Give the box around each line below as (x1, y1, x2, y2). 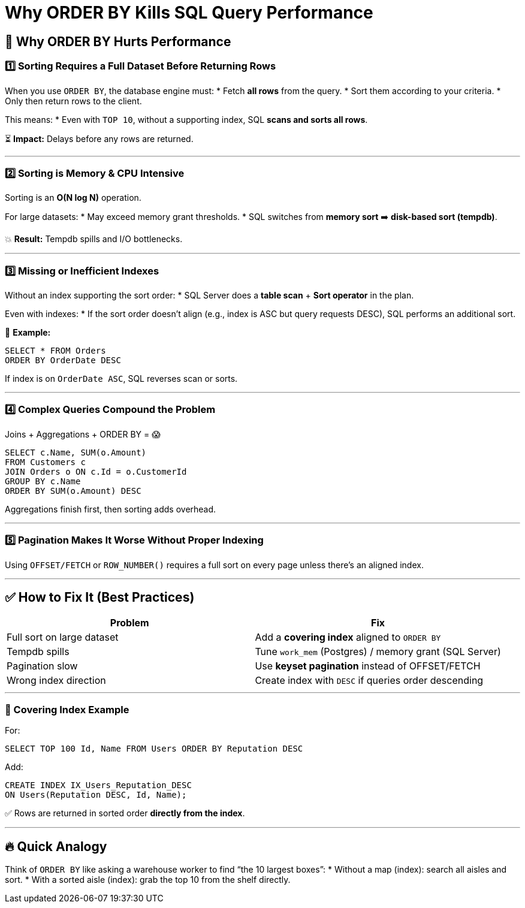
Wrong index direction (7, 674, 106, 687)
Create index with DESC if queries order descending (255, 674, 484, 687)
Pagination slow (7, 660, 78, 672)
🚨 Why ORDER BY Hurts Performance (5, 34, 231, 49)
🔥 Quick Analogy (5, 838, 107, 854)
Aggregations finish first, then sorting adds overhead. (5, 503, 216, 514)
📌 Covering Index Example (5, 703, 129, 716)
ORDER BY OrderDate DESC (5, 355, 121, 366)
